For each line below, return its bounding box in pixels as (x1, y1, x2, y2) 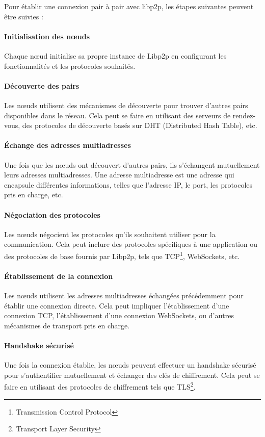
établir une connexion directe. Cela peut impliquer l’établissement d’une (4, 300, 229, 311)
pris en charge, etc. (4, 189, 63, 200)
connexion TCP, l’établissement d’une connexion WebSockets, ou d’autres (4, 310, 234, 321)
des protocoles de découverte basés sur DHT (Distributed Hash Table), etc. (22, 120, 257, 131)
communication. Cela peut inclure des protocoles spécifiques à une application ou (4, 239, 257, 249)
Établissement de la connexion (4, 270, 113, 281)
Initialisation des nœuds (4, 31, 90, 41)
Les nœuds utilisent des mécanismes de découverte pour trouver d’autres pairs (4, 99, 248, 110)
